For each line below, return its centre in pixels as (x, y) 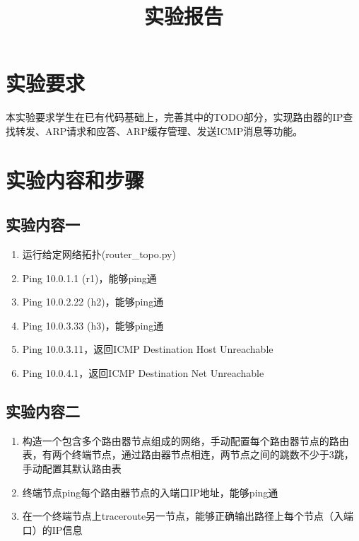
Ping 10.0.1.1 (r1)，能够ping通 (89, 278)
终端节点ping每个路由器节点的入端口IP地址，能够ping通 (150, 492)
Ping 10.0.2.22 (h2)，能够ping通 (93, 302)
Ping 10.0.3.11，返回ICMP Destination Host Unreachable (148, 349)
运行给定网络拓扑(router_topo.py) (99, 254)
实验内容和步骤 (75, 179)
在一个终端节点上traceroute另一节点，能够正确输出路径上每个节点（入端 (188, 516)
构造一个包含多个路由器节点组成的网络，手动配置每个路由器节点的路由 (186, 440)
